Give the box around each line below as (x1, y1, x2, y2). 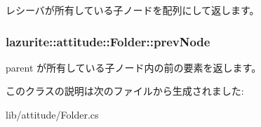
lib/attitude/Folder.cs (6, 107, 99, 121)
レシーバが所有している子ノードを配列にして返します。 (6, 3, 260, 17)
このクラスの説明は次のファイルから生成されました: (6, 83, 244, 98)
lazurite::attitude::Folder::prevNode (6, 32, 210, 50)
